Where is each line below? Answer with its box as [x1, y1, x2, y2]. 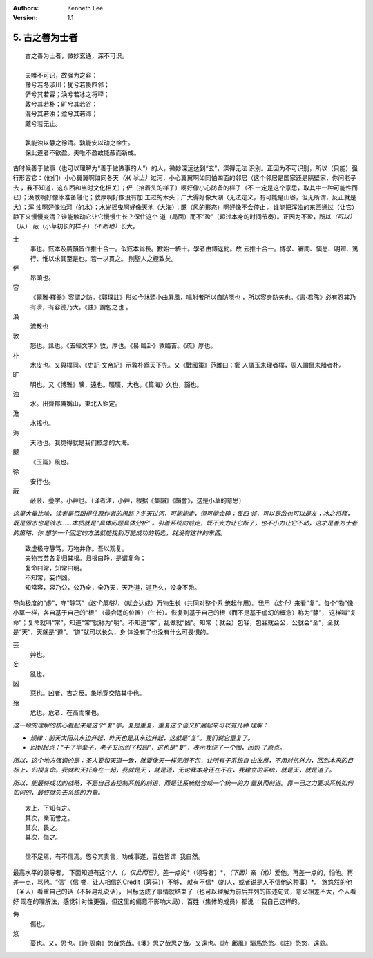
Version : [12, 14, 38, 22]
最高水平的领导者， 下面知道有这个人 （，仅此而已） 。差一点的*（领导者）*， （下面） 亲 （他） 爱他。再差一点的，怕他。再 [12, 868, 354, 876]
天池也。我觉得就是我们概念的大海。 [30, 438, 133, 446]
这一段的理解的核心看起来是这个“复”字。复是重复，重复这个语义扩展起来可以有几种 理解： [12, 721, 269, 730]
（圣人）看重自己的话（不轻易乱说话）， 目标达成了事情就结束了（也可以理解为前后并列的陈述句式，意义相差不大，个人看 [12, 887, 356, 896]
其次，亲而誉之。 [25, 814, 74, 822]
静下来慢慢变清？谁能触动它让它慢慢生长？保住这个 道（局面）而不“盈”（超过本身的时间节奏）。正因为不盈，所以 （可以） [12, 213, 356, 221]
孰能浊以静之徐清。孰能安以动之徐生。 [25, 139, 134, 147]
